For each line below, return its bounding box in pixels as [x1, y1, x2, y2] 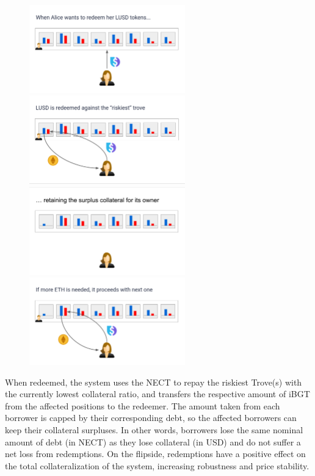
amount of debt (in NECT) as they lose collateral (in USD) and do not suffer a [5, 435, 301, 448]
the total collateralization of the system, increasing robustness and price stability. [5, 459, 310, 472]
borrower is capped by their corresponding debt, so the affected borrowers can [5, 411, 297, 424]
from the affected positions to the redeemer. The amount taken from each [5, 399, 280, 412]
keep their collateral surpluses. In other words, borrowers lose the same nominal [5, 423, 303, 436]
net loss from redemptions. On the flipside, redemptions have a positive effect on [5, 447, 306, 460]
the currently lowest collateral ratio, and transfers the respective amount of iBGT [5, 387, 310, 400]
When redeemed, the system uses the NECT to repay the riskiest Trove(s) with [5, 375, 302, 388]
